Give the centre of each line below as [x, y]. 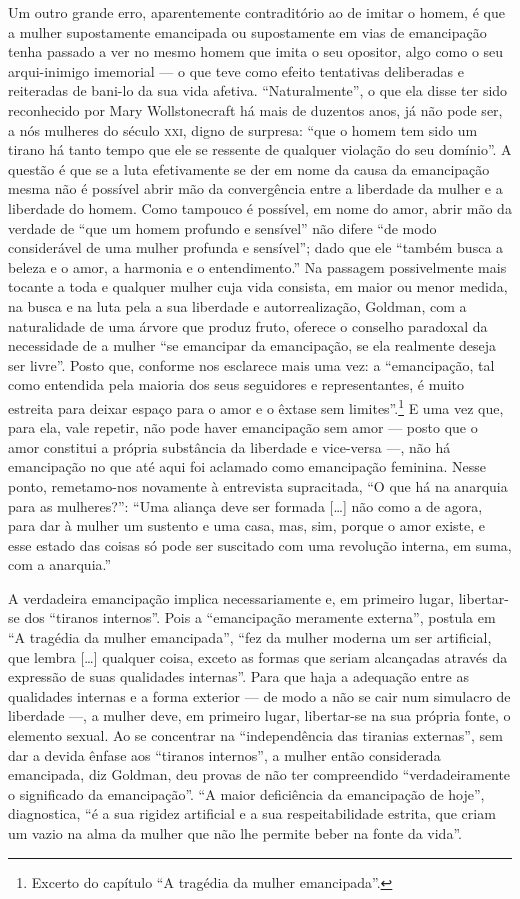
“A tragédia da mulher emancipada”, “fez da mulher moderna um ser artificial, [250, 637]
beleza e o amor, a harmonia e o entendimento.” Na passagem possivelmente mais [257, 266]
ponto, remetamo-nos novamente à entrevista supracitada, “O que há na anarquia [258, 485]
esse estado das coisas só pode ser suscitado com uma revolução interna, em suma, [260, 544]
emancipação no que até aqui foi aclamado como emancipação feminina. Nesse [247, 466]
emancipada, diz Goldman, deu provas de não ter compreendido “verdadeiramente [259, 774]
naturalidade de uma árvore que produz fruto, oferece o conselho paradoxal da [248, 325]
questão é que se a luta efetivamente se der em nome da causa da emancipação [249, 168]
